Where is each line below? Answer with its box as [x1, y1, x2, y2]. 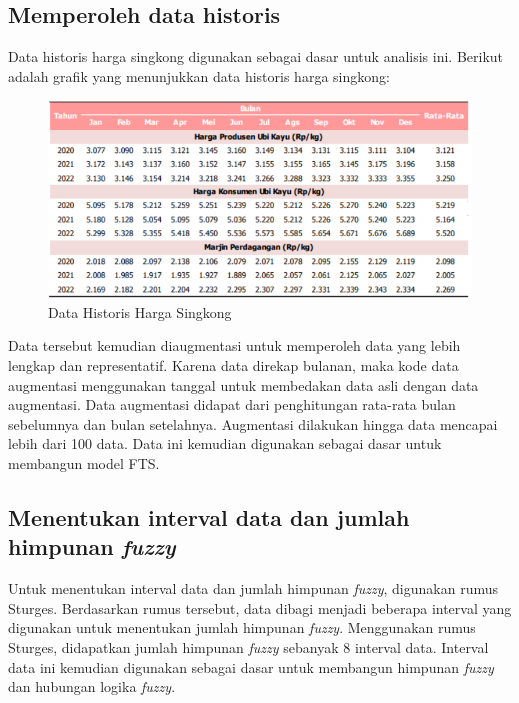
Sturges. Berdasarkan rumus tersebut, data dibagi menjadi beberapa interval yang [8, 597, 512, 618]
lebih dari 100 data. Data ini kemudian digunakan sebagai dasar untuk [8, 433, 442, 454]
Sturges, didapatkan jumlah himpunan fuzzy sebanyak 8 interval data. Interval [8, 637, 489, 658]
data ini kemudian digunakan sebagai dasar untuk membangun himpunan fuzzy [8, 656, 494, 677]
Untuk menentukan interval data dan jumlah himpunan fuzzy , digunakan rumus [8, 578, 498, 599]
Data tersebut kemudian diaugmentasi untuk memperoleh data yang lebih [8, 335, 461, 356]
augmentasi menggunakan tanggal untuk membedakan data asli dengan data [8, 374, 479, 395]
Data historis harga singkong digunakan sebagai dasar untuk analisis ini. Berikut [8, 46, 504, 67]
